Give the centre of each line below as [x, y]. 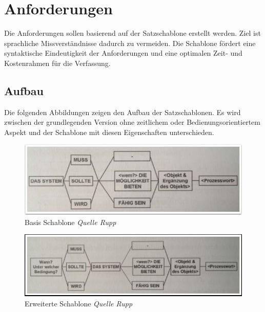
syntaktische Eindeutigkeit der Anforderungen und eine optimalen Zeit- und [123, 53]
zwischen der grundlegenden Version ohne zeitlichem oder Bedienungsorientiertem [132, 122]
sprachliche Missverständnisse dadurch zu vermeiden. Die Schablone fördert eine [130, 43]
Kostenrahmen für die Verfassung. [57, 63]
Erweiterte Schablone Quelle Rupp [79, 303]
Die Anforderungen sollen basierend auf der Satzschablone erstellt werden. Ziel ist [132, 33]
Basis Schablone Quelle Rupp [70, 222]
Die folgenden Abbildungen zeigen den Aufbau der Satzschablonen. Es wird [123, 112]
